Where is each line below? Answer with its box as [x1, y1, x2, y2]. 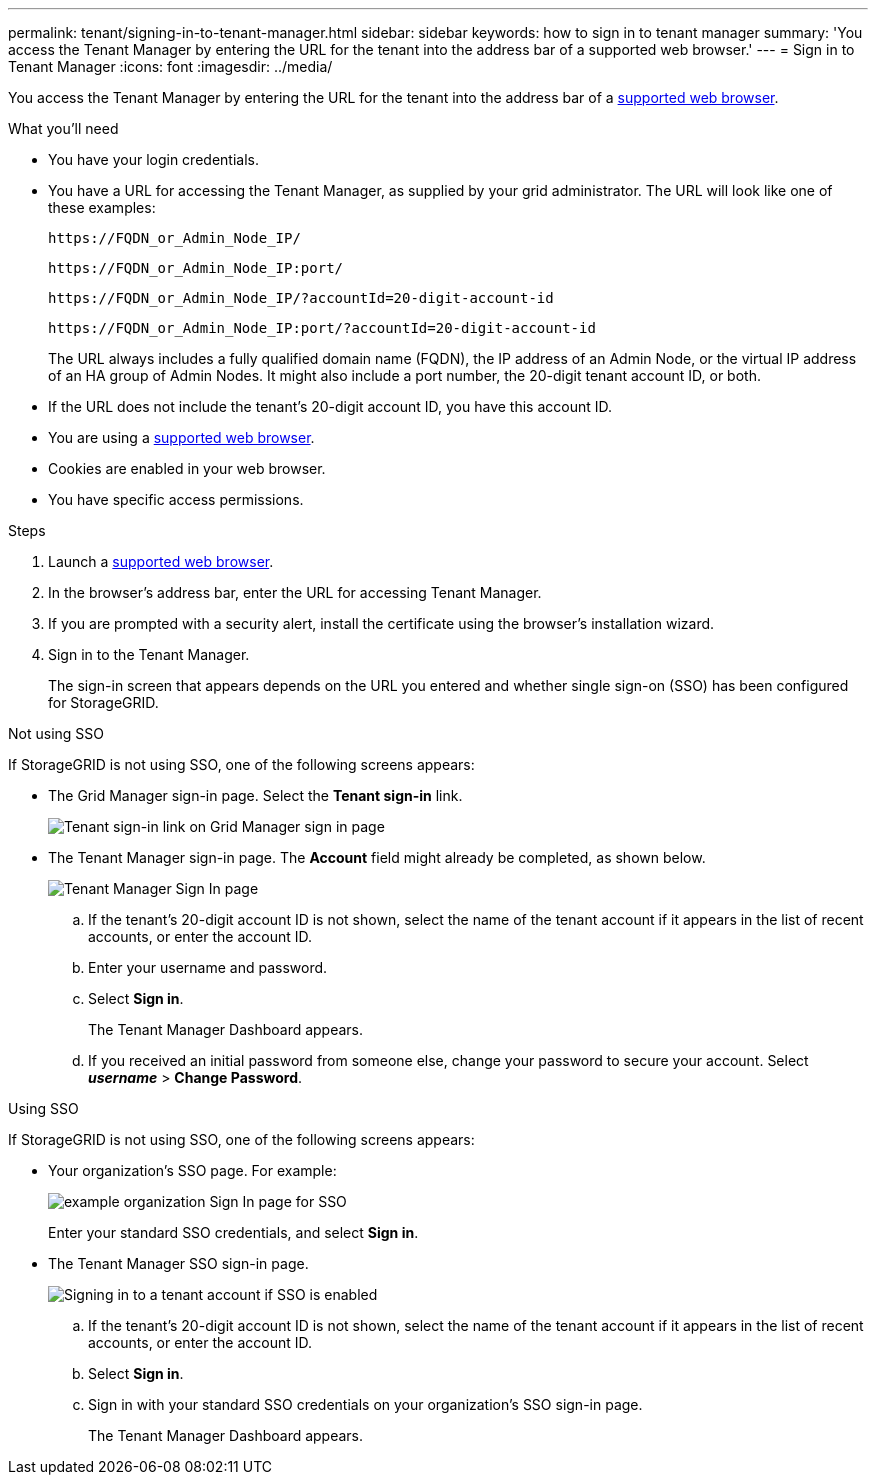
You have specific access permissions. [48, 491, 304, 508]
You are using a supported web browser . [48, 429, 315, 446]
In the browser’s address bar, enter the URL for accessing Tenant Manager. [48, 584, 542, 601]
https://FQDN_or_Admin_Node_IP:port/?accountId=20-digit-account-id [48, 320, 596, 336]
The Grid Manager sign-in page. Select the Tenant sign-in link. [48, 787, 463, 804]
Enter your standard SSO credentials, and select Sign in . [48, 1224, 419, 1241]
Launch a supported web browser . [48, 553, 274, 570]
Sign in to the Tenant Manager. [48, 646, 250, 663]
